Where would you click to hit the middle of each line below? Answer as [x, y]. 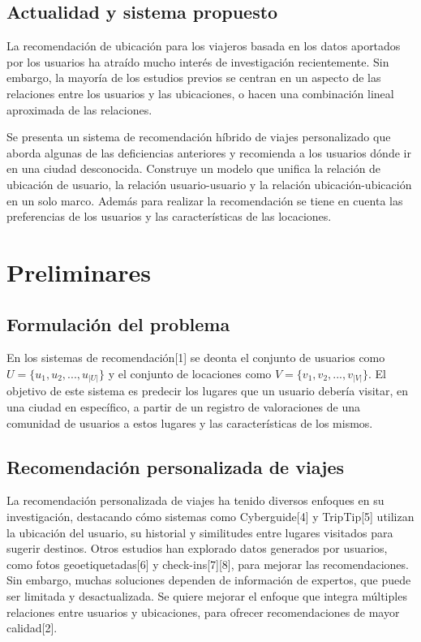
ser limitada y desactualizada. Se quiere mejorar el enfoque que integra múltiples [207, 595]
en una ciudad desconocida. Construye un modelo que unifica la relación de [194, 168]
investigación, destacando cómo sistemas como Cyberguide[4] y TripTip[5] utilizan [210, 516]
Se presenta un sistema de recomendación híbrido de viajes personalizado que [199, 137]
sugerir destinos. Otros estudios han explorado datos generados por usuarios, [197, 548]
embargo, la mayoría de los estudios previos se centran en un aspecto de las [194, 78]
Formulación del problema [118, 323]
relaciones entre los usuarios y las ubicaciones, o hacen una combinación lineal [200, 93]
